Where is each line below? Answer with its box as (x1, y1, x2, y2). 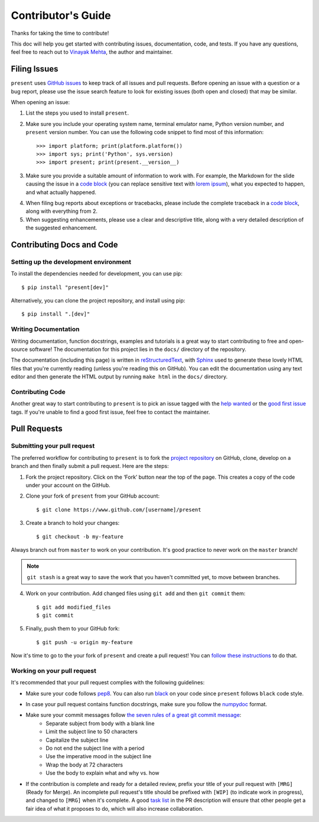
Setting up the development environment (11, 258, 132, 266)
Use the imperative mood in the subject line (45, 753, 152, 760)
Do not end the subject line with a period (45, 745, 145, 752)
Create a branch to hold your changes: (25, 519, 120, 527)
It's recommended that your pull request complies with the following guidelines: (11, 679, 205, 686)
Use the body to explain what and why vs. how (45, 769, 159, 776)
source (11, 346, 28, 353)
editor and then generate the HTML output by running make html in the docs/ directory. (11, 373, 228, 381)
